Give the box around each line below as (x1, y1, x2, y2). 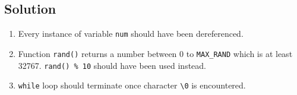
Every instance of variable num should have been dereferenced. (18, 27, 244, 40)
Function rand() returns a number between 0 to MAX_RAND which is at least (18, 47, 293, 59)
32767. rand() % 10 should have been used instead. (18, 59, 207, 71)
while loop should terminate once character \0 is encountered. (18, 79, 246, 91)
